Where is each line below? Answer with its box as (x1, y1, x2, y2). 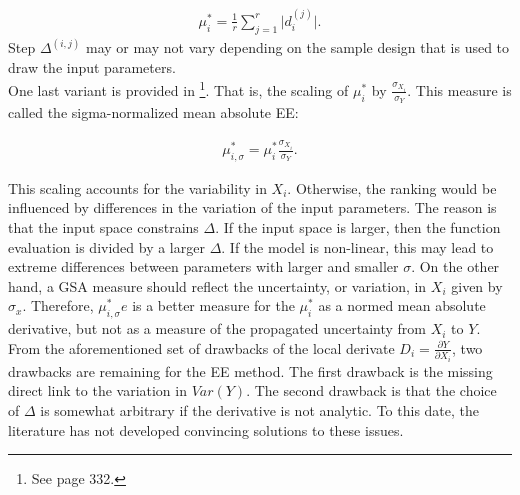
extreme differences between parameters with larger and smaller (8, 256, 399, 277)
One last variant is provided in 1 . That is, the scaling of (8, 77, 349, 100)
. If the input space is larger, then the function (215, 217, 501, 238)
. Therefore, (22, 295, 94, 316)
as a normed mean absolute (318, 295, 486, 316)
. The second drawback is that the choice (246, 380, 497, 401)
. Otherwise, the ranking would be (287, 177, 497, 198)
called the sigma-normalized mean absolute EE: (8, 102, 299, 123)
